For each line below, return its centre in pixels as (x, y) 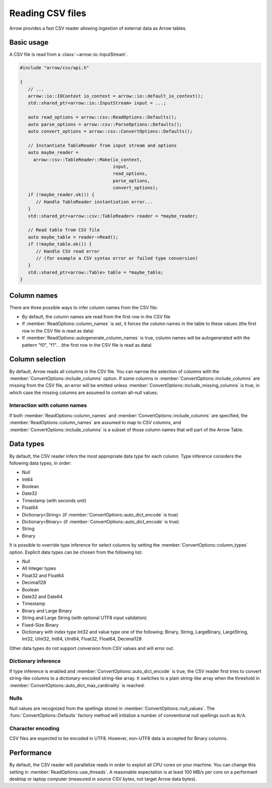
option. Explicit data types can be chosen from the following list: (76, 552)
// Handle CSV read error (68, 251)
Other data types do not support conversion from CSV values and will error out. (92, 648)
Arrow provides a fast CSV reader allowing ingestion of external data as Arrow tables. (98, 28)
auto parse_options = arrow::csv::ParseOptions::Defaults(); (105, 124)
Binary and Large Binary (47, 611)
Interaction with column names (48, 406)
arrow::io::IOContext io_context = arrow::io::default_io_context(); (116, 96)
